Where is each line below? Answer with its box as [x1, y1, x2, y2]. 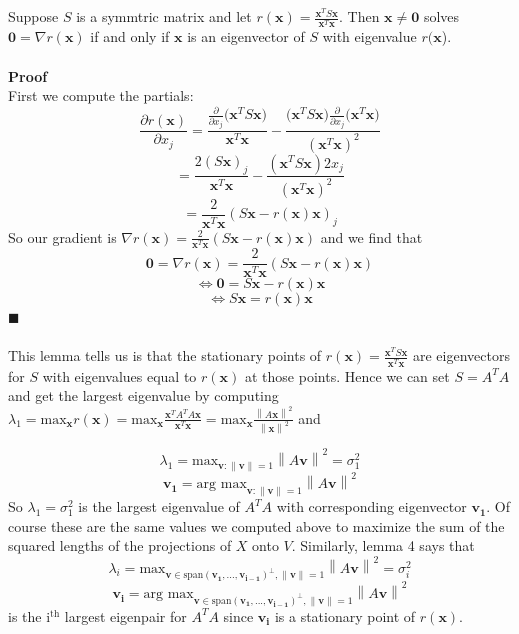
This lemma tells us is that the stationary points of [8, 345, 322, 366]
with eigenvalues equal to [42, 365, 197, 386]
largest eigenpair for [64, 605, 187, 626]
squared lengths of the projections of [8, 535, 232, 556]
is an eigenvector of [187, 26, 305, 47]
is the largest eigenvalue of [78, 496, 240, 517]
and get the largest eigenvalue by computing [8, 385, 279, 406]
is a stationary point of [274, 605, 416, 626]
